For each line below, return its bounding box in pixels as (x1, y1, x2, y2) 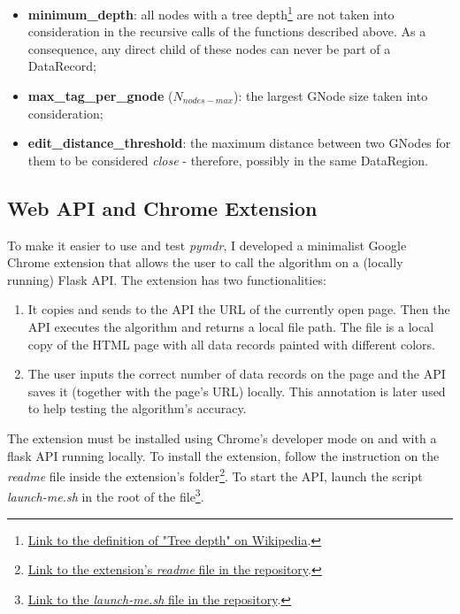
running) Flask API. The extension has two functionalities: (7, 270, 326, 288)
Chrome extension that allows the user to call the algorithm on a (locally (7, 253, 403, 272)
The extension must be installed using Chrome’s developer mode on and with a (7, 428, 437, 447)
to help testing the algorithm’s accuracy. (27, 399, 247, 418)
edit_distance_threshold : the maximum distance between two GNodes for (27, 134, 451, 152)
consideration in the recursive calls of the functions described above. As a (27, 22, 426, 41)
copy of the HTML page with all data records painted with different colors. (27, 334, 435, 353)
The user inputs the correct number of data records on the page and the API (27, 365, 446, 383)
